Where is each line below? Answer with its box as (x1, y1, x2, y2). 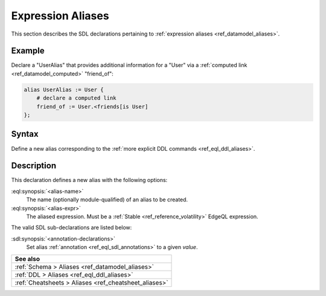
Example (11, 46, 45, 56)
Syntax (11, 129, 39, 139)
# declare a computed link (36, 95, 117, 102)
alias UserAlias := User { (24, 86, 104, 93)
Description (11, 160, 57, 171)
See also (14, 254, 40, 263)
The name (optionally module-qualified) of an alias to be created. (26, 196, 188, 203)
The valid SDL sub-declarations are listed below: (11, 224, 132, 231)
